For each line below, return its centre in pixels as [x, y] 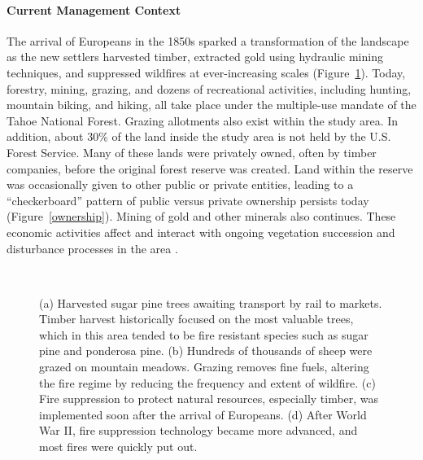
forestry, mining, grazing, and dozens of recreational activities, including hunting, [209, 88]
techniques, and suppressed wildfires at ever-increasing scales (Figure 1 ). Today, [206, 72]
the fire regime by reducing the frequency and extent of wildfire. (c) [207, 382]
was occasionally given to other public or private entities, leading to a [180, 184]
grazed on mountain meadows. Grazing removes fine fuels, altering [204, 367]
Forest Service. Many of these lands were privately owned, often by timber [192, 152]
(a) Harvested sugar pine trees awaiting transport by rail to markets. [211, 302]
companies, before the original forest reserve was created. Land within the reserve [210, 168]
